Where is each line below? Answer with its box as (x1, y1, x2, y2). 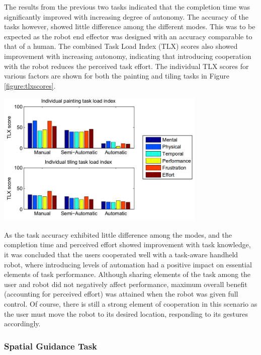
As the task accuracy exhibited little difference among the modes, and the (4, 229, 232, 240)
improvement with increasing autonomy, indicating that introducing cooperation (4, 50, 251, 61)
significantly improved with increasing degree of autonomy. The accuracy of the (4, 11, 249, 22)
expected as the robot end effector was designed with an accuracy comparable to (4, 31, 252, 41)
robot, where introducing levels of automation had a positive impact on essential (4, 259, 252, 269)
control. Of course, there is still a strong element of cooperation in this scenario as (4, 298, 257, 309)
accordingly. (4, 318, 41, 329)
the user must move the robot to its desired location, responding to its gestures (4, 308, 248, 319)
